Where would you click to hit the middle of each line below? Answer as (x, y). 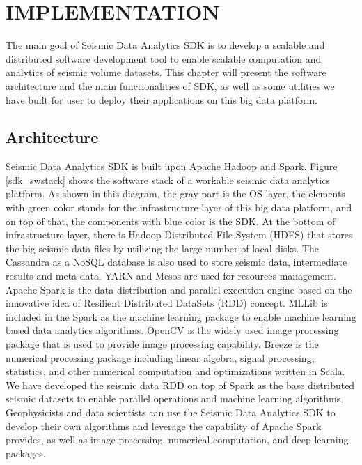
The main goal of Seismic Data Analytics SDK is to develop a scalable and (165, 45)
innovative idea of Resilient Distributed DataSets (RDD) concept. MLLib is (167, 303)
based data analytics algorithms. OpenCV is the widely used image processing (172, 330)
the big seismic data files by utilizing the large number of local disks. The (163, 248)
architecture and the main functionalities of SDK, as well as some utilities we (170, 85)
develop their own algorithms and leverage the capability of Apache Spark (164, 426)
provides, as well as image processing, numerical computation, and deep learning (177, 440)
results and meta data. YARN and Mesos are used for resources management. (171, 276)
